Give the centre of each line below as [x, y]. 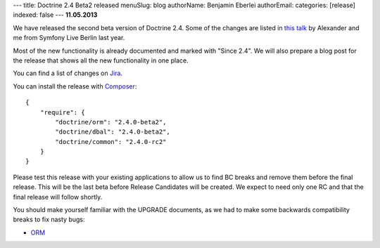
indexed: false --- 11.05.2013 [55, 15]
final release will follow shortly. [58, 197]
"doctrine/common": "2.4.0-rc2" [111, 142]
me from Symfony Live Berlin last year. [69, 38]
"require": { [62, 112]
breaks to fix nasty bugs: [49, 220]
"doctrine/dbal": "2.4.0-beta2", [113, 132]
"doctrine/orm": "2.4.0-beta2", [111, 122]
